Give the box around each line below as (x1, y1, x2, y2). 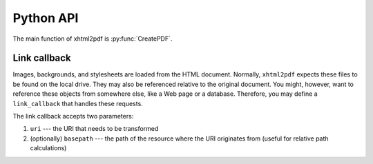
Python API (12, 10, 79, 25)
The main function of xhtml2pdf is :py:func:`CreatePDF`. (12, 34, 173, 43)
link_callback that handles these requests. (12, 99, 143, 107)
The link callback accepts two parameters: (12, 112, 134, 121)
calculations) (30, 144, 67, 152)
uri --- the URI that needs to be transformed (30, 125, 159, 133)
